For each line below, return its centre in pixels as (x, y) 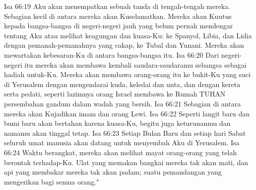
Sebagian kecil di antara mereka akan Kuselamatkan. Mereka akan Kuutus (118, 16)
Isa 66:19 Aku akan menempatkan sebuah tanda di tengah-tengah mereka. (117, 6)
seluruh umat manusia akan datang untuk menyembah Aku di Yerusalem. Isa (122, 142)
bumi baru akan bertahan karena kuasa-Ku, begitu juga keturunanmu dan (117, 123)
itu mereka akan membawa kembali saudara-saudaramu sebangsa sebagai (135, 64)
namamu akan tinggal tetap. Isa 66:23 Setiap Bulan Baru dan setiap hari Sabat (125, 133)
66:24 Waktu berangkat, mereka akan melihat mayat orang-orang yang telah (121, 152)
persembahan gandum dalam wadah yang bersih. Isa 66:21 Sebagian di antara (123, 103)
